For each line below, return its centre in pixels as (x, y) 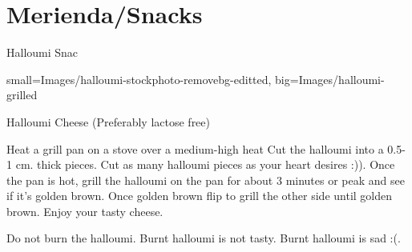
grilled (22, 95)
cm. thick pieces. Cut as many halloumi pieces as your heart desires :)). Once (205, 164)
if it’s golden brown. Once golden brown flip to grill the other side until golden (200, 196)
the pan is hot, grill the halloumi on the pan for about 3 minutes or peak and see (206, 180)
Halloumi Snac (42, 52)
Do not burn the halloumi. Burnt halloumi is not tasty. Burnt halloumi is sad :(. (204, 238)
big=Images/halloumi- (330, 79)
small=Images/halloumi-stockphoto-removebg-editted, (139, 79)
